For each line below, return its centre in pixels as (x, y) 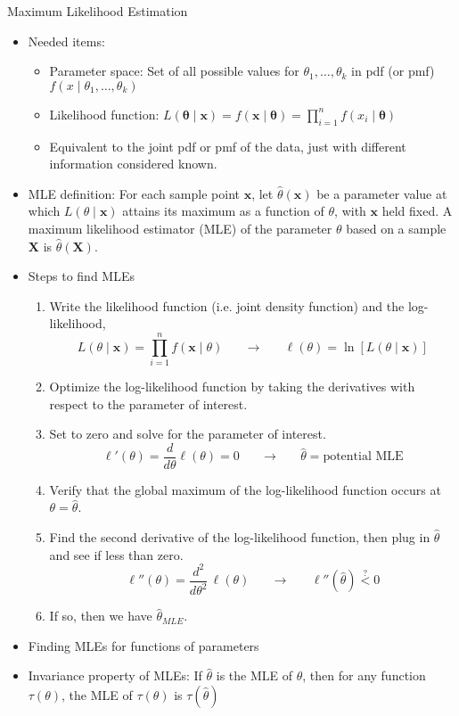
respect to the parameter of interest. (148, 403)
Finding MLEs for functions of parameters (143, 645)
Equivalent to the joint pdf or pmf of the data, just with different (228, 146)
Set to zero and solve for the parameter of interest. (188, 434)
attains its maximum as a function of (223, 211)
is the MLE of (254, 675)
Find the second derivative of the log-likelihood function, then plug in (240, 537)
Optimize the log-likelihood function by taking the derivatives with (232, 387)
